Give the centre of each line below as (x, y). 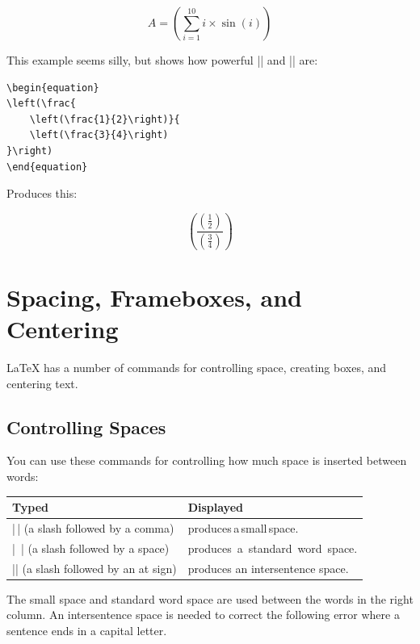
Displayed (215, 507)
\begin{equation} (53, 88)
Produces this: (42, 193)
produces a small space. (243, 527)
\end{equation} (47, 167)
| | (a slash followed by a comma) (93, 527)
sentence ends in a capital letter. (87, 630)
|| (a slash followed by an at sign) (94, 568)
